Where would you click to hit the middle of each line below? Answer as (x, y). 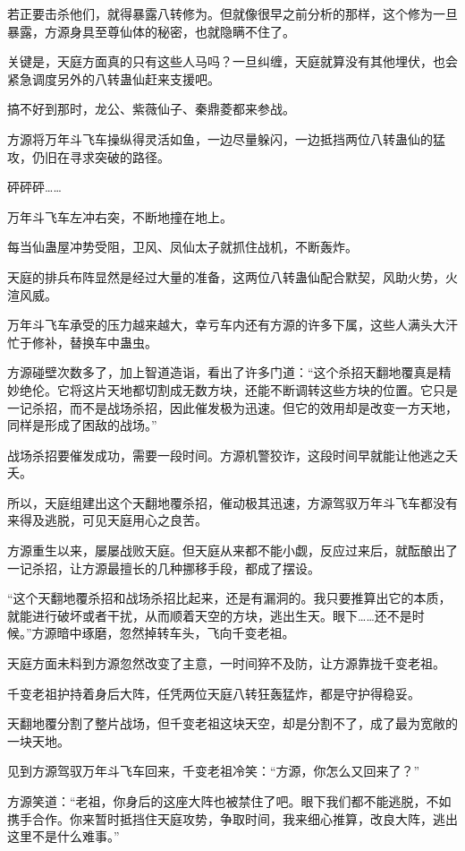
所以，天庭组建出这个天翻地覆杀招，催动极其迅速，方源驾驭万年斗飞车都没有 (232, 502)
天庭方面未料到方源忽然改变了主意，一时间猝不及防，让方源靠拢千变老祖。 (226, 663)
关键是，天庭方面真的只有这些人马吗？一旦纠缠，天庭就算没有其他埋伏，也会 (232, 61)
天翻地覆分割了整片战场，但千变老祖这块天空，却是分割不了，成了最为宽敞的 (232, 723)
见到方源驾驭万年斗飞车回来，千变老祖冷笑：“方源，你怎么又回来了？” (214, 771)
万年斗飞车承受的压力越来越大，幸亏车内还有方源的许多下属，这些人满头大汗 (232, 325)
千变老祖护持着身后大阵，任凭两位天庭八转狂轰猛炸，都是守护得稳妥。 (214, 693)
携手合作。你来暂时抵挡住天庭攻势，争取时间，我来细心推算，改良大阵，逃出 (232, 818)
